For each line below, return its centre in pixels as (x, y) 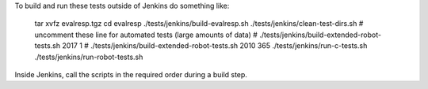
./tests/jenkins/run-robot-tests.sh (89, 57)
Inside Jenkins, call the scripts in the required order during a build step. (131, 74)
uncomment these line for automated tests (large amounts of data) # (146, 35)
